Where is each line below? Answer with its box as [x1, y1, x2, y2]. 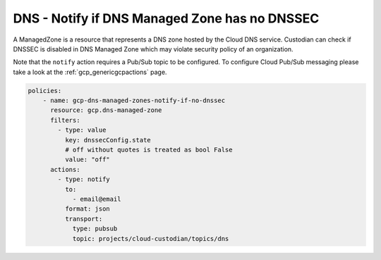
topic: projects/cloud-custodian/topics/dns [72, 235, 229, 242]
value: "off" [64, 156, 111, 163]
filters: [50, 116, 80, 124]
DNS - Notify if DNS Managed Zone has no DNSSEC [13, 11, 320, 26]
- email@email [72, 195, 121, 203]
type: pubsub [72, 225, 118, 233]
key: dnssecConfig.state [64, 136, 151, 144]
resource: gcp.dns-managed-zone [50, 106, 162, 114]
